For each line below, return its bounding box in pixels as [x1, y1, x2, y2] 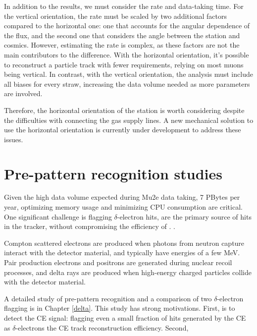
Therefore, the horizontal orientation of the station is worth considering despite [4, 105, 245, 115]
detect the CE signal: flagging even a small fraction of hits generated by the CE [4, 312, 246, 323]
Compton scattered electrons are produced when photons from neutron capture [4, 237, 245, 248]
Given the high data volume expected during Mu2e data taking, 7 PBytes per [4, 192, 240, 202]
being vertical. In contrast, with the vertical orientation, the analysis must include [4, 69, 253, 79]
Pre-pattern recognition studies [4, 163, 222, 183]
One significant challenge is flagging [4, 211, 112, 222]
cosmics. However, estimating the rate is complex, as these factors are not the [4, 40, 240, 50]
